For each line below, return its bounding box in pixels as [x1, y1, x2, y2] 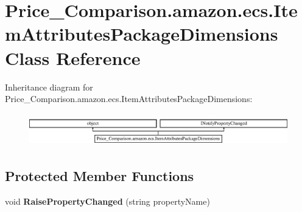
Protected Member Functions [5, 166, 194, 185]
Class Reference [5, 45, 141, 70]
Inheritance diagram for [5, 80, 93, 93]
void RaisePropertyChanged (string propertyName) [5, 195, 210, 208]
